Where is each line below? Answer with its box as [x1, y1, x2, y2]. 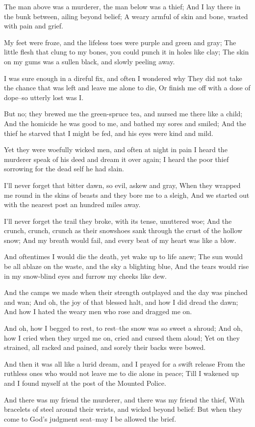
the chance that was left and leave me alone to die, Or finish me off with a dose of [4, 82, 251, 93]
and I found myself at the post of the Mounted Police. [4, 378, 166, 388]
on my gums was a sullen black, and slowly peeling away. [4, 56, 175, 66]
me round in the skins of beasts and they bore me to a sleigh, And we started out [4, 189, 250, 200]
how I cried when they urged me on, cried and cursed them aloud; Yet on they [4, 332, 240, 343]
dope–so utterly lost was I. [4, 92, 84, 102]
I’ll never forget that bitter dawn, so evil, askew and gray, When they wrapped [4, 180, 241, 190]
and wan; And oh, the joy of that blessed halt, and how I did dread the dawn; [4, 296, 238, 307]
